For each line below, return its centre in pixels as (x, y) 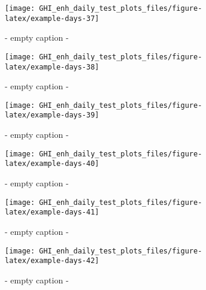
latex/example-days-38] (52, 67)
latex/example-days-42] (52, 261)
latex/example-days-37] (52, 18)
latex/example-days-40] (52, 164)
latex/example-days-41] (52, 212)
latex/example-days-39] (52, 115)
